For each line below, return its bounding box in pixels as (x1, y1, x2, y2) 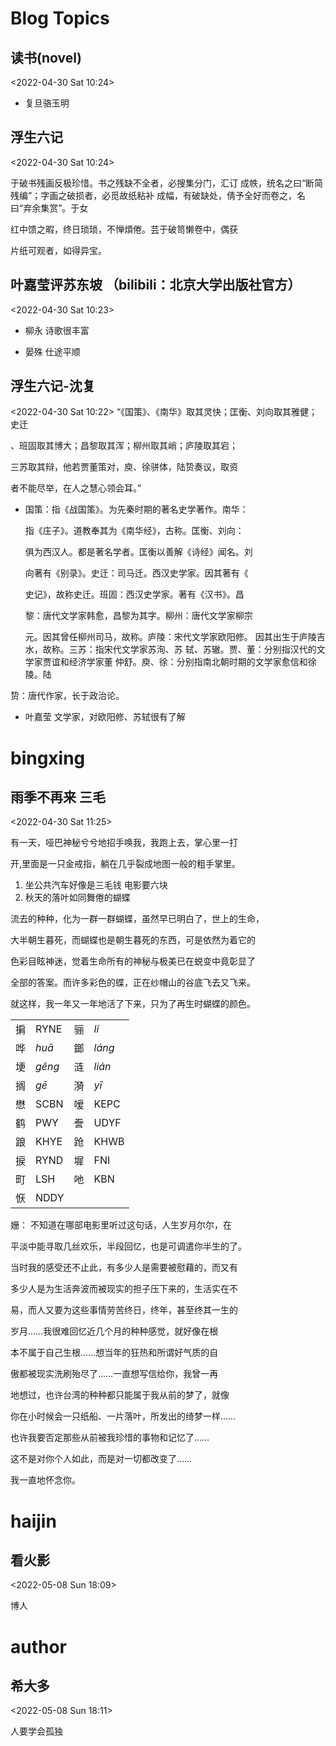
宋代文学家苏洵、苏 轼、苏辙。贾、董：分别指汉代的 (103, 643, 317, 656)
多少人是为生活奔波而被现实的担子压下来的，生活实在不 (10, 1283, 238, 1295)
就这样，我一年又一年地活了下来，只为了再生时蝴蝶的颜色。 (10, 998, 256, 1010)
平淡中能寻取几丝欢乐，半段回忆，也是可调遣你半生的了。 (10, 1240, 247, 1252)
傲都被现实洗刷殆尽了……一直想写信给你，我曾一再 (10, 1368, 219, 1380)
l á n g (93, 1041, 115, 1055)
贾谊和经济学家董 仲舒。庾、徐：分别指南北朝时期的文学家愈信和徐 (42, 656, 317, 668)
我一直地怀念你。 (10, 1474, 81, 1486)
